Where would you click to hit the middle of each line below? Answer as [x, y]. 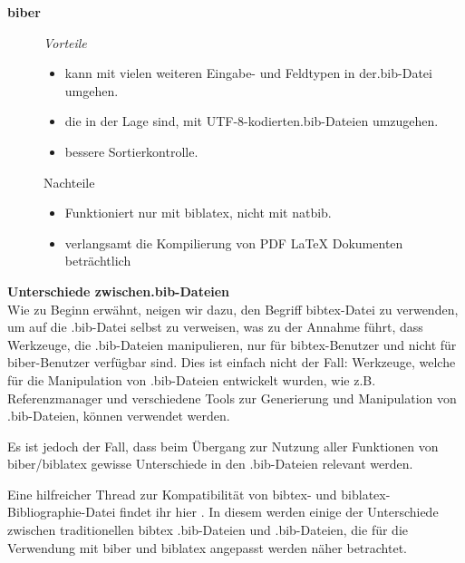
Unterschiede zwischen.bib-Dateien [119, 291]
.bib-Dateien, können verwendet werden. [119, 416]
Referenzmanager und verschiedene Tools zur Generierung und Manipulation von [232, 398]
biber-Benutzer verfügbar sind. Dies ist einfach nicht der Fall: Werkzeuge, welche [232, 362]
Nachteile [69, 182]
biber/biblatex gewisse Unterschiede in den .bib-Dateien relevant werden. [210, 464]
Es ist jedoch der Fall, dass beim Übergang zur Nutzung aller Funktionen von [223, 446]
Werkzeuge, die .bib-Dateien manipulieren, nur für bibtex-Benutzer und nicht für [232, 344]
